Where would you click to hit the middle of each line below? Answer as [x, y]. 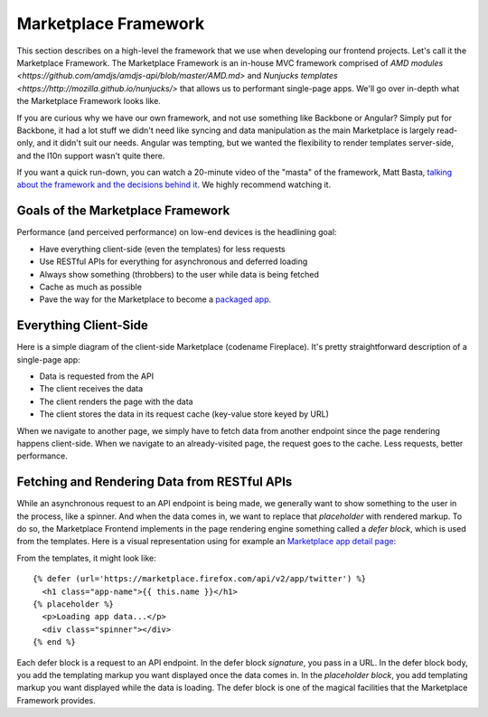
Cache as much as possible [90, 287]
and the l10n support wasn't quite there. [91, 156]
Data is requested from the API [96, 376]
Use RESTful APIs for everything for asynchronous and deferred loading [174, 261]
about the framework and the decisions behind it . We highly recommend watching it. [174, 184]
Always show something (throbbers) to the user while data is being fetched [179, 274]
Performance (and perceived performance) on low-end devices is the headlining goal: [177, 232]
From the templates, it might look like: [87, 558]
